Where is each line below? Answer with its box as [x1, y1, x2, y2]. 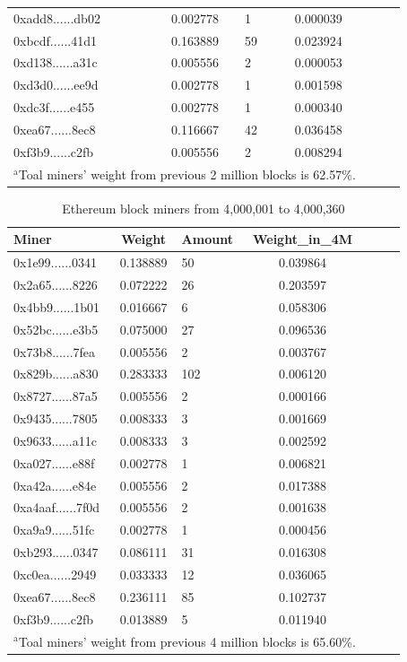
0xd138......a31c [13, 53, 98, 72]
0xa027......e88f [13, 453, 95, 472]
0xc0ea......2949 [13, 565, 97, 583]
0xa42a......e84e [13, 475, 97, 494]
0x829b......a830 [13, 364, 99, 383]
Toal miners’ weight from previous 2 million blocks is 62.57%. [18, 164, 356, 183]
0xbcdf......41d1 [13, 30, 97, 49]
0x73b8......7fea [13, 342, 96, 361]
